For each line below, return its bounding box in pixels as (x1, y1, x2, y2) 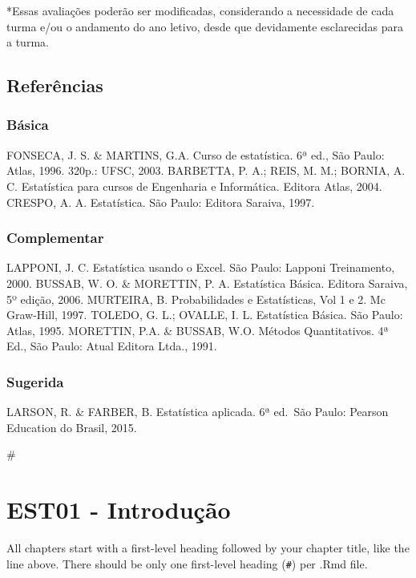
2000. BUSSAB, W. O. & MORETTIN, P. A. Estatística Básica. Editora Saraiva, (6, 274, 408, 291)
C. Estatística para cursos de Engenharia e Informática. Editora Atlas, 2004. (6, 177, 382, 194)
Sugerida (6, 371, 64, 391)
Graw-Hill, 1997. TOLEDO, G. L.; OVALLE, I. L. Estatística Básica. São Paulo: (6, 306, 403, 323)
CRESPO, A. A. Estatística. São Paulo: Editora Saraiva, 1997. (6, 193, 315, 210)
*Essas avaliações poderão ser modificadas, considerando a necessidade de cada (6, 2, 394, 18)
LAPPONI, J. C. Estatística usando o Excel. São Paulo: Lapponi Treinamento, (6, 259, 395, 276)
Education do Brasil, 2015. (6, 418, 137, 435)
